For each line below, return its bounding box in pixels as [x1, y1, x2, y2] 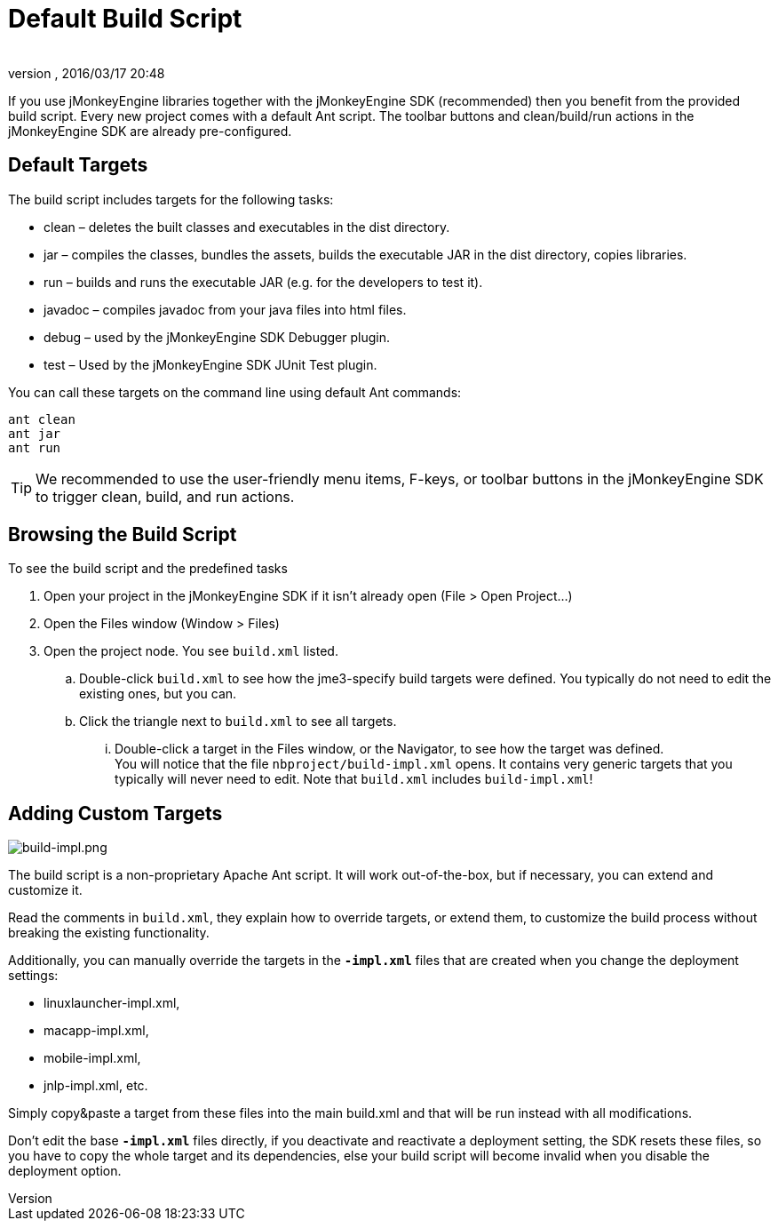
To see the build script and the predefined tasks [8, 561, 288, 577]
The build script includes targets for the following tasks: [8, 191, 334, 207]
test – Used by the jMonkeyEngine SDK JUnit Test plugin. [44, 356, 377, 372]
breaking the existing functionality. [8, 925, 210, 941]
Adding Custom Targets [8, 801, 223, 825]
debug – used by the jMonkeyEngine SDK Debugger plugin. [44, 329, 390, 345]
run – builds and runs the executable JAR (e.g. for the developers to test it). [44, 274, 483, 290]
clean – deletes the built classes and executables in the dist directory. [44, 219, 450, 235]
